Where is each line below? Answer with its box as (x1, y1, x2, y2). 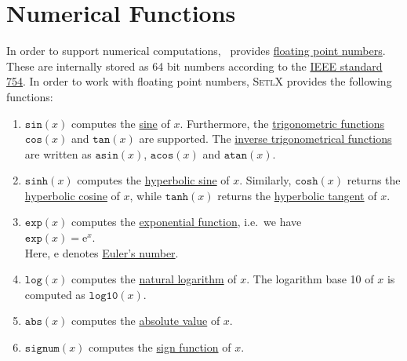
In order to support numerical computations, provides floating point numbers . (6, 42, 386, 59)
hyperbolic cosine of (24, 187, 120, 203)
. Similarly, (239, 172, 292, 188)
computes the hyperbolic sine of (77, 172, 230, 188)
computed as (24, 286, 85, 302)
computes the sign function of (89, 339, 231, 356)
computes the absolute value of (71, 312, 220, 329)
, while (129, 187, 162, 203)
